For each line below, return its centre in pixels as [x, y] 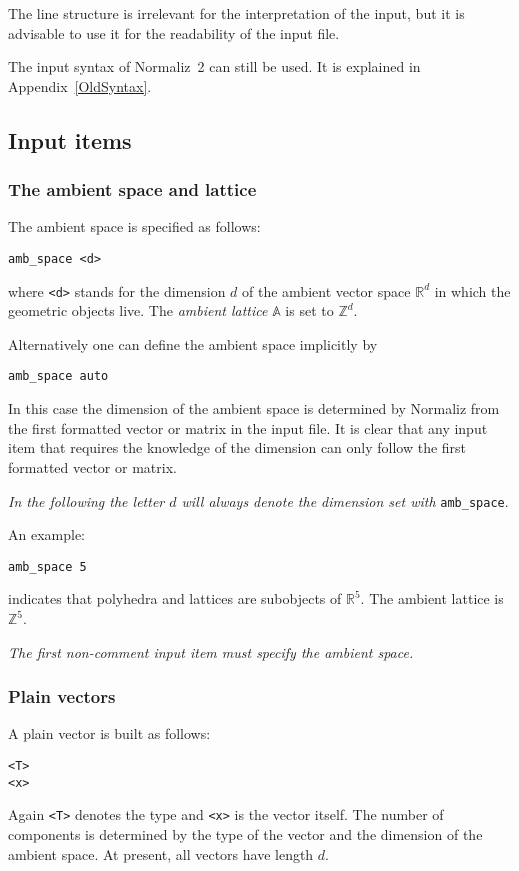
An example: [46, 534]
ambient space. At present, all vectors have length [161, 853]
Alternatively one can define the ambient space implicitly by [193, 343]
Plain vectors [62, 696]
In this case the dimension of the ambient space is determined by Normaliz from [254, 408]
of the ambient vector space [326, 290]
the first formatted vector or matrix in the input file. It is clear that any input [248, 427]
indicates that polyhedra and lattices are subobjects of [175, 598]
